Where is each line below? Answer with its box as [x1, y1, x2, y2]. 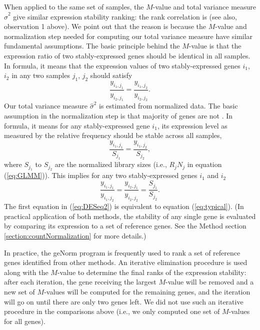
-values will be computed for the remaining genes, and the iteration [44, 286, 250, 296]
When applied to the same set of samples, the [4, 1, 144, 11]
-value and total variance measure [152, 1, 256, 11]
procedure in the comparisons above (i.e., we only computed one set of [4, 306, 220, 316]
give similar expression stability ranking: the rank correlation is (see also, [13, 11, 237, 21]
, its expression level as [157, 120, 227, 130]
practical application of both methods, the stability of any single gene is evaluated [4, 210, 256, 221]
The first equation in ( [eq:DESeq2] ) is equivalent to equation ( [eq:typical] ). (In [4, 201, 244, 211]
